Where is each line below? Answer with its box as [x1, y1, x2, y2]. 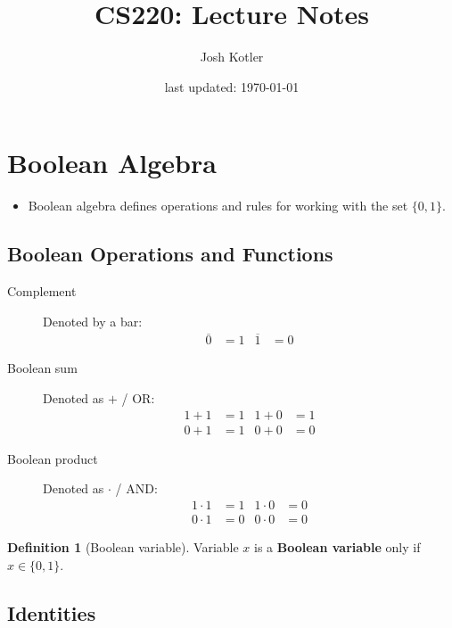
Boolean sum [7, 359, 78, 377]
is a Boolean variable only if [254, 537, 421, 556]
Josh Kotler [200, 47, 264, 66]
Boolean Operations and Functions [7, 240, 333, 268]
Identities [7, 599, 96, 626]
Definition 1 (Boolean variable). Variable [7, 537, 239, 556]
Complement [7, 282, 77, 301]
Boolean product [7, 449, 98, 467]
